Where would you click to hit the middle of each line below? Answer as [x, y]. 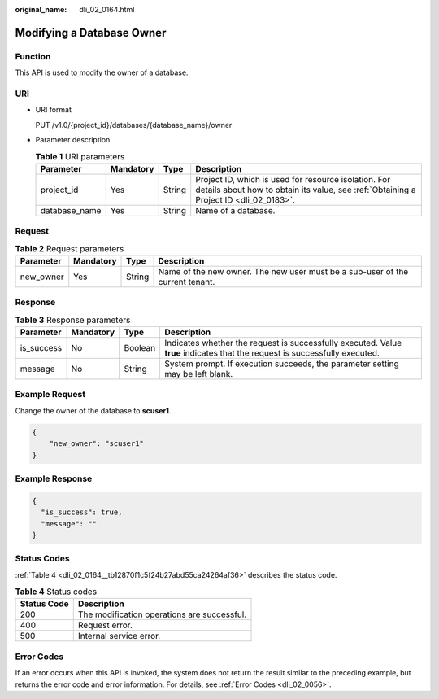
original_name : [41, 9]
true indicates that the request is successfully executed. [272, 353]
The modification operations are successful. [162, 614]
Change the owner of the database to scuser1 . [93, 410]
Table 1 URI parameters [80, 156]
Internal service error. [119, 636]
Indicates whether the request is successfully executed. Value [283, 343]
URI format [54, 110]
